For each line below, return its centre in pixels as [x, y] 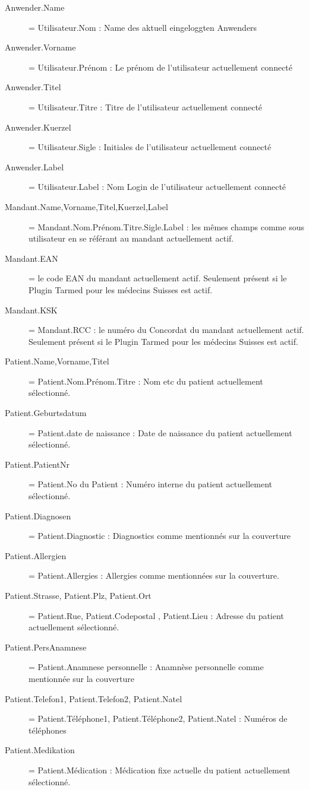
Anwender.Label [34, 166]
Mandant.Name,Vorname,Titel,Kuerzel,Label [86, 206]
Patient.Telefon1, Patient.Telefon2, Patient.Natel [94, 698]
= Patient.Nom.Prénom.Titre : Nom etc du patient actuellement [146, 381]
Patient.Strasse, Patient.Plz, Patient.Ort [78, 595]
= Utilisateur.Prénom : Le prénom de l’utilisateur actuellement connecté [161, 67]
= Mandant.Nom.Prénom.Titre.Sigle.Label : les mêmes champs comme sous [166, 226]
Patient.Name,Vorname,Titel [57, 361]
